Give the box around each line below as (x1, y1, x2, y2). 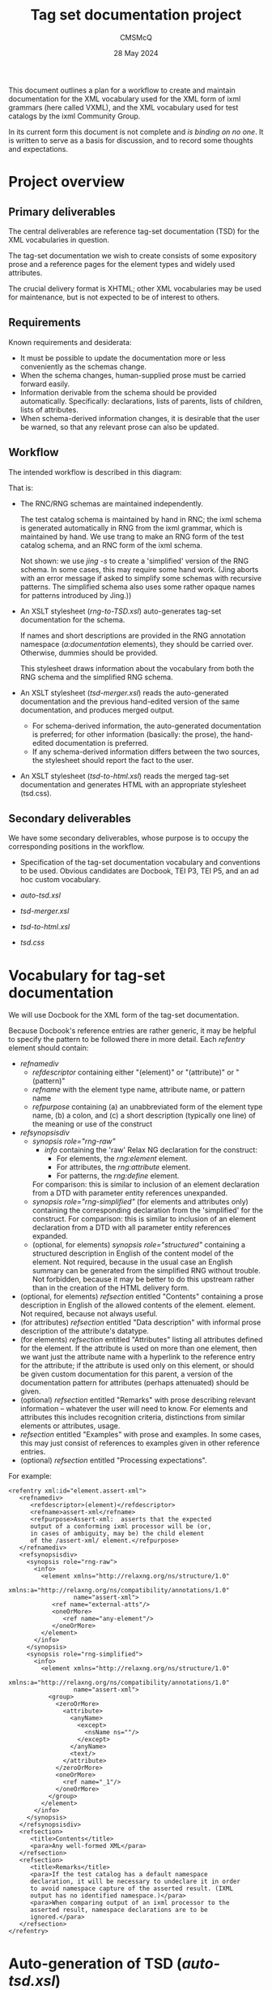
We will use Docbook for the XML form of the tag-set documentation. (8, 1010, 240, 1020)
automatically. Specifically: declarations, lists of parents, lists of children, (19, 396, 263, 406)
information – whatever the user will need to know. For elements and (19, 1404, 249, 1414)
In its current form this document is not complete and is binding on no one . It (8, 127, 264, 136)
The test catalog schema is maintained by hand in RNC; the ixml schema (19, 514, 261, 524)
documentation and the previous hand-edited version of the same (19, 696, 240, 706)
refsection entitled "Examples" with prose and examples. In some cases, (19, 1430, 261, 1440)
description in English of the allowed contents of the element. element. (19, 1300, 257, 1310)
